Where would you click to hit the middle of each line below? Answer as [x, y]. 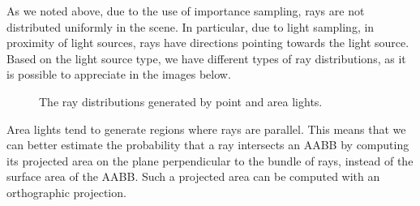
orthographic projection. [66, 192]
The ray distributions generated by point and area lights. [181, 101]
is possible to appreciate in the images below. [119, 74]
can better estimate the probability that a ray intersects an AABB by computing [208, 145]
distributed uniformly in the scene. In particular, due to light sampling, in [191, 26]
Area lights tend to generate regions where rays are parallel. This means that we [206, 129]
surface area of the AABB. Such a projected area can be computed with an [193, 176]
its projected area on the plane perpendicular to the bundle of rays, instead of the [210, 160]
